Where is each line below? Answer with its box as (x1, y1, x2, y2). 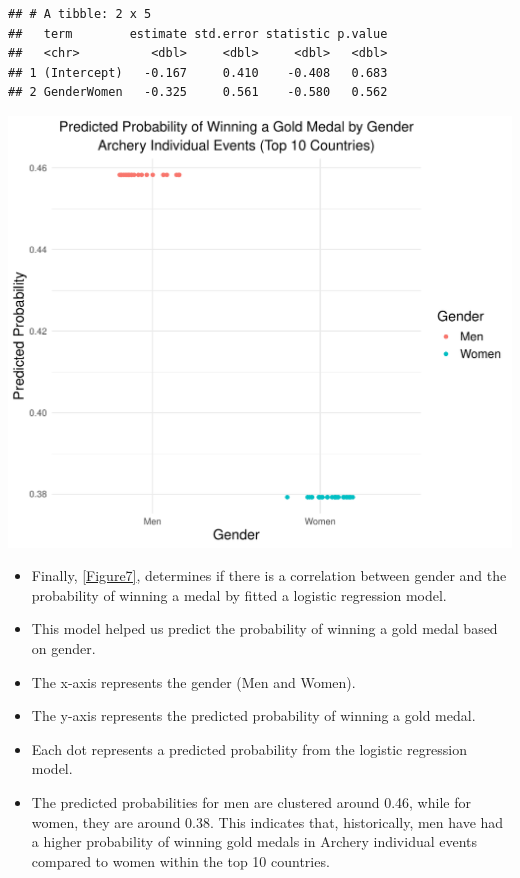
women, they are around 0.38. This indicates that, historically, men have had (31, 811, 504, 832)
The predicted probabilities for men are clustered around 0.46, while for (31, 791, 471, 812)
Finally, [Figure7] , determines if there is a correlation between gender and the (31, 565, 507, 586)
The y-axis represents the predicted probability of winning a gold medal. (31, 705, 476, 726)
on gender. (31, 637, 96, 658)
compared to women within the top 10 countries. (31, 850, 330, 871)
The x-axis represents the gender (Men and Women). (31, 671, 356, 692)
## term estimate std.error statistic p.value (8, 26, 388, 41)
